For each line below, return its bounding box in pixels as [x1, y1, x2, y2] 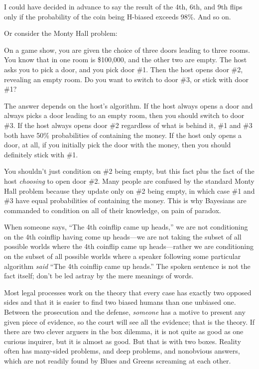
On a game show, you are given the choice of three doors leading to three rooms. [4, 44, 250, 55]
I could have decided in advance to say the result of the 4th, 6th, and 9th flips [4, 1, 243, 11]
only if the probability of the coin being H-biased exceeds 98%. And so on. [4, 11, 231, 21]
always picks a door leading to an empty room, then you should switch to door [4, 110, 245, 121]
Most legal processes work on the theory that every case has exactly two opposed [4, 287, 252, 297]
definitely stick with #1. [4, 149, 78, 159]
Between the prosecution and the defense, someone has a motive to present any [4, 307, 246, 317]
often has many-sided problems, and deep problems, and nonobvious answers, [4, 346, 240, 356]
